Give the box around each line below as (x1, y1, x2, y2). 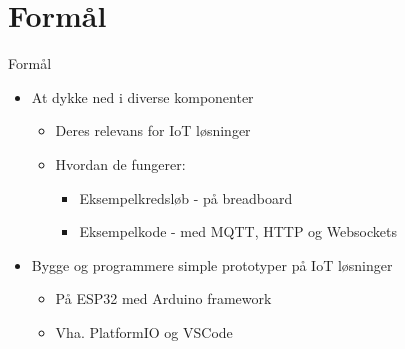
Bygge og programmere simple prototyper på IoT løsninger (31, 254, 393, 275)
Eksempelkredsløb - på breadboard (79, 187, 293, 208)
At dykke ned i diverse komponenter (31, 86, 254, 107)
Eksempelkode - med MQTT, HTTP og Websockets (79, 221, 397, 242)
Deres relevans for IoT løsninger (55, 120, 251, 141)
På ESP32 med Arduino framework (55, 288, 272, 309)
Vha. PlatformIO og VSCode (55, 321, 233, 342)
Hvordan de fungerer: (55, 153, 186, 174)
